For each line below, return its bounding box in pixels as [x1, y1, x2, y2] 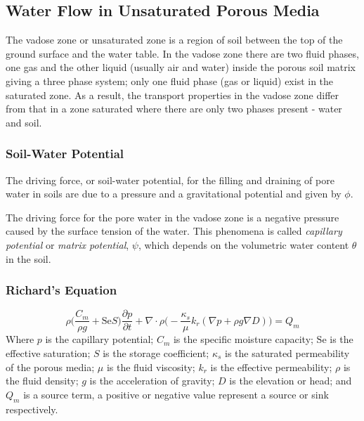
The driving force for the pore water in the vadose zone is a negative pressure [6, 209, 339, 224]
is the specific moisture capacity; [173, 332, 313, 346]
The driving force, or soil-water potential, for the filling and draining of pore [6, 172, 334, 187]
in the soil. [6, 251, 51, 266]
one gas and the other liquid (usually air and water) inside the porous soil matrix [6, 60, 356, 75]
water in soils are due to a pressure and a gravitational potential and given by [6, 186, 342, 201]
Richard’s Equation [6, 281, 117, 299]
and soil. [6, 115, 42, 129]
